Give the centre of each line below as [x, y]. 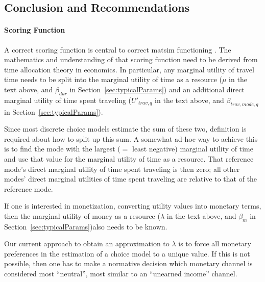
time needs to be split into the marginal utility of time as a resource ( [113, 79]
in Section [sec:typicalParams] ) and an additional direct [157, 89]
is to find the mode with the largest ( [62, 149]
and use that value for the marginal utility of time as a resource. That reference [129, 158]
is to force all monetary [215, 243]
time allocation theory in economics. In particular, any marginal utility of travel [129, 69]
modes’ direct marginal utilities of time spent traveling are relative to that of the [131, 179]
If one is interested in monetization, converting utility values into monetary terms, [133, 206]
